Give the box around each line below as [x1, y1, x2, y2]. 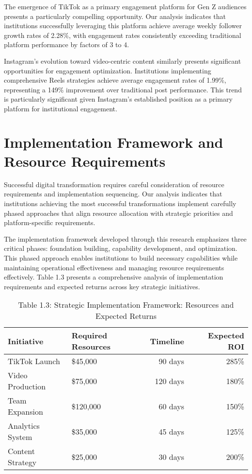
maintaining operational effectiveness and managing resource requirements [4, 262, 224, 272]
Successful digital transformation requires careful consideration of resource [4, 179, 224, 189]
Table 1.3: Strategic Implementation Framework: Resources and [18, 299, 234, 311]
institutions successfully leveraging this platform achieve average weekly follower [4, 20, 242, 31]
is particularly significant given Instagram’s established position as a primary [4, 94, 233, 104]
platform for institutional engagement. [4, 103, 117, 113]
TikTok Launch [8, 355, 60, 367]
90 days [158, 355, 184, 367]
